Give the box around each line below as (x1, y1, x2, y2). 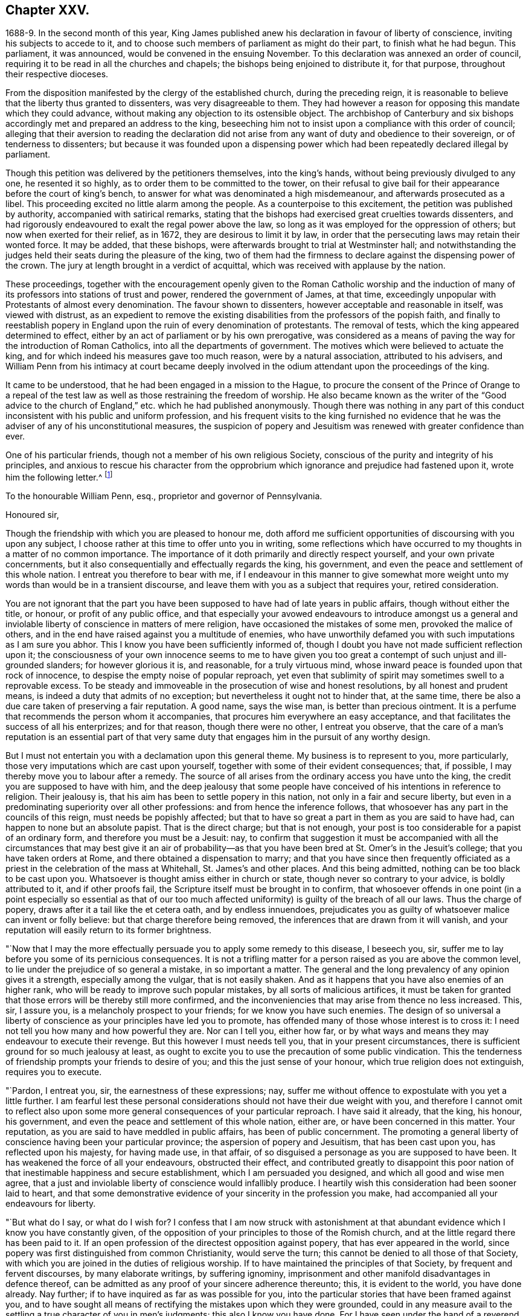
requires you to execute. (5, 1067, 102, 1078)
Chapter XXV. (5, 2, 90, 18)
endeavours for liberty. (5, 1198, 96, 1209)
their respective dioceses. (5, 69, 109, 80)
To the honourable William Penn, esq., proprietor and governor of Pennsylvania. (5, 491, 322, 502)
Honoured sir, (5, 509, 59, 520)
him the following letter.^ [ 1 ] (5, 470, 113, 483)
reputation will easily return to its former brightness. (5, 925, 211, 936)
